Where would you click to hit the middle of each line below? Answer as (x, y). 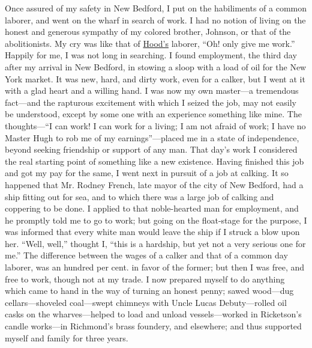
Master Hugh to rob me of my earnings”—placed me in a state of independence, (152, 137)
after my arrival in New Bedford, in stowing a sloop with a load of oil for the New (156, 66)
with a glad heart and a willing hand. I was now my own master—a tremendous (152, 90)
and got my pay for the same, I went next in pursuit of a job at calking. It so (147, 173)
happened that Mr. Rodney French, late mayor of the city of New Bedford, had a (154, 184)
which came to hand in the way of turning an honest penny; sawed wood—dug (149, 291)
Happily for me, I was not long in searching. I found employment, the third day (151, 55)
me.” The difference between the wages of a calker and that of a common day (146, 255)
